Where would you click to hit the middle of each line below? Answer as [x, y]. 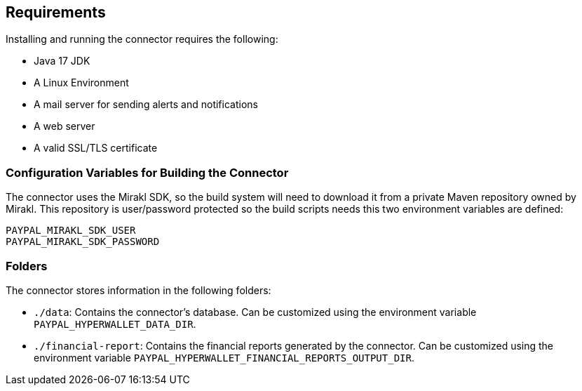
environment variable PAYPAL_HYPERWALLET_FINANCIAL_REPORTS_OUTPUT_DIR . [224, 357]
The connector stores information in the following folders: [138, 290]
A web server [65, 126]
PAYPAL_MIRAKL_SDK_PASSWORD [83, 242]
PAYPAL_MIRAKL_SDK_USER [71, 231]
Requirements [56, 12]
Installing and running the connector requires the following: [142, 39]
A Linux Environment [81, 83]
